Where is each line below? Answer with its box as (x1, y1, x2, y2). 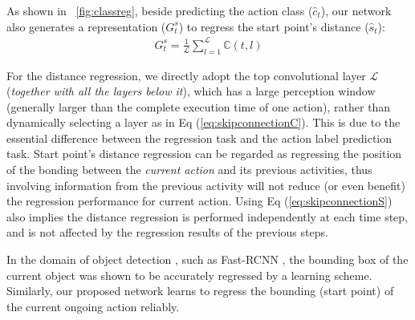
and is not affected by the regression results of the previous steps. (6, 224, 328, 241)
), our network (320, 2, 392, 18)
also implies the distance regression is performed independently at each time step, (6, 208, 408, 225)
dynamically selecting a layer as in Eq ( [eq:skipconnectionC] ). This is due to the (6, 114, 401, 131)
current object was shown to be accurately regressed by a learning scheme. (6, 266, 372, 283)
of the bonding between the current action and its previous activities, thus (6, 161, 372, 178)
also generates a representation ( (6, 18, 166, 34)
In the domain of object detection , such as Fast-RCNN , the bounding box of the (6, 251, 409, 268)
